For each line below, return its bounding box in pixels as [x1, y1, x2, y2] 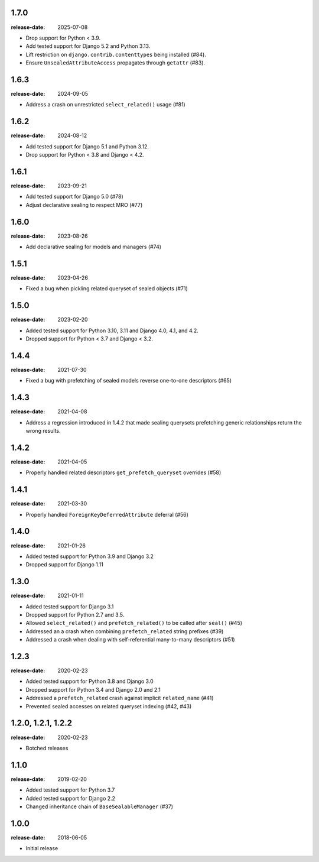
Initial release [25, 845, 58, 852]
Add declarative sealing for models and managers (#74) [25, 243, 162, 251]
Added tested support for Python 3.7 [25, 786, 115, 793]
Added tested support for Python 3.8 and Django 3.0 [25, 678, 154, 685]
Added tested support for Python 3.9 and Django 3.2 [25, 553, 154, 560]
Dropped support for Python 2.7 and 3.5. [25, 611, 125, 618]
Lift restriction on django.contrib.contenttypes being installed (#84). [25, 51, 206, 58]
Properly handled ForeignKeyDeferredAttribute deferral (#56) [25, 511, 189, 518]
